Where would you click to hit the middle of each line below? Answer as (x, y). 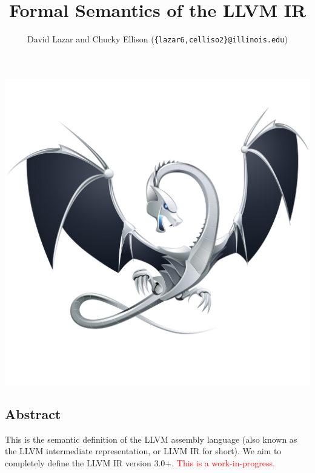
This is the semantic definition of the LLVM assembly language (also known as (151, 439)
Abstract (33, 413)
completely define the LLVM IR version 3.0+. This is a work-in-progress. (140, 462)
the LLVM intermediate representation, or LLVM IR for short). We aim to (143, 451)
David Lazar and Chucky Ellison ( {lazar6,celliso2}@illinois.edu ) (157, 39)
